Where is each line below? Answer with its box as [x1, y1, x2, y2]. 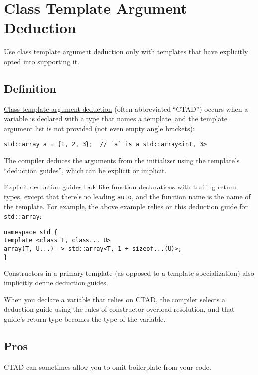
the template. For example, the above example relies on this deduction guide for [4, 201, 248, 211]
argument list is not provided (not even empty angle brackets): [4, 123, 195, 133]
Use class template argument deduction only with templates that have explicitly [4, 46, 248, 57]
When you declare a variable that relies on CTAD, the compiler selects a [4, 294, 226, 304]
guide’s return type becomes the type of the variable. [4, 313, 166, 324]
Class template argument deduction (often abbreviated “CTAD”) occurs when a [4, 103, 248, 114]
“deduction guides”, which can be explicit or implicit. [4, 165, 167, 175]
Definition [4, 80, 56, 95]
